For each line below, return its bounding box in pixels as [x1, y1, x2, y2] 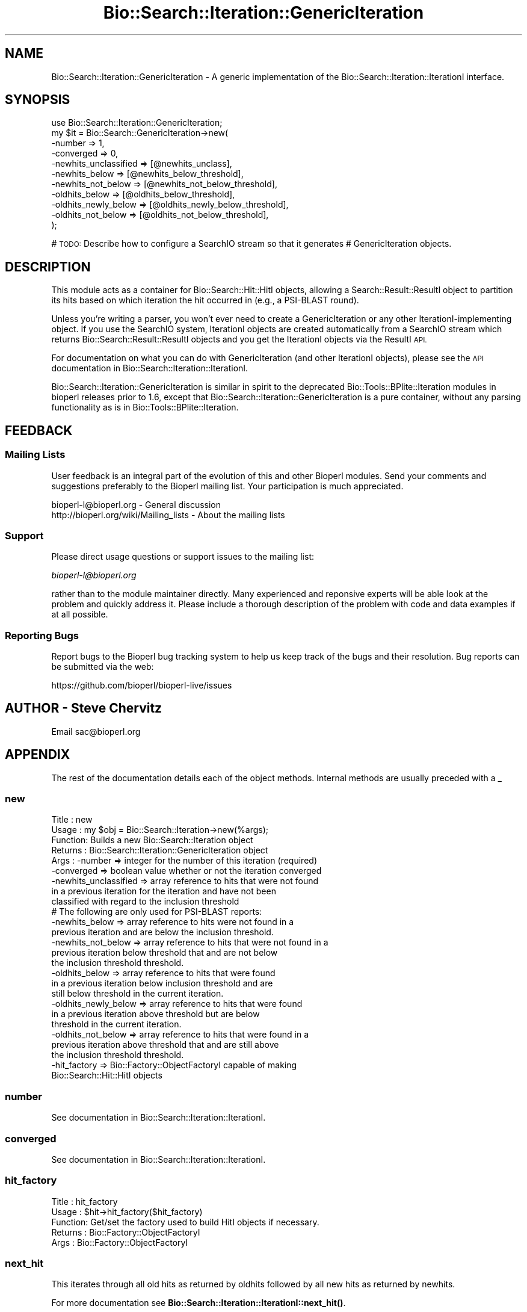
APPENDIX [5, 747, 70, 763]
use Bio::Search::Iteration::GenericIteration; [51, 117, 223, 128]
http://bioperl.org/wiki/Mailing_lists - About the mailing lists [51, 509, 285, 520]
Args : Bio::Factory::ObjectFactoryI [51, 1237, 188, 1248]
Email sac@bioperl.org [51, 726, 141, 737]
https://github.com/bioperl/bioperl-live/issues [51, 680, 232, 690]
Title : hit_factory [51, 1196, 118, 1207]
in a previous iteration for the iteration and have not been [51, 886, 276, 897]
